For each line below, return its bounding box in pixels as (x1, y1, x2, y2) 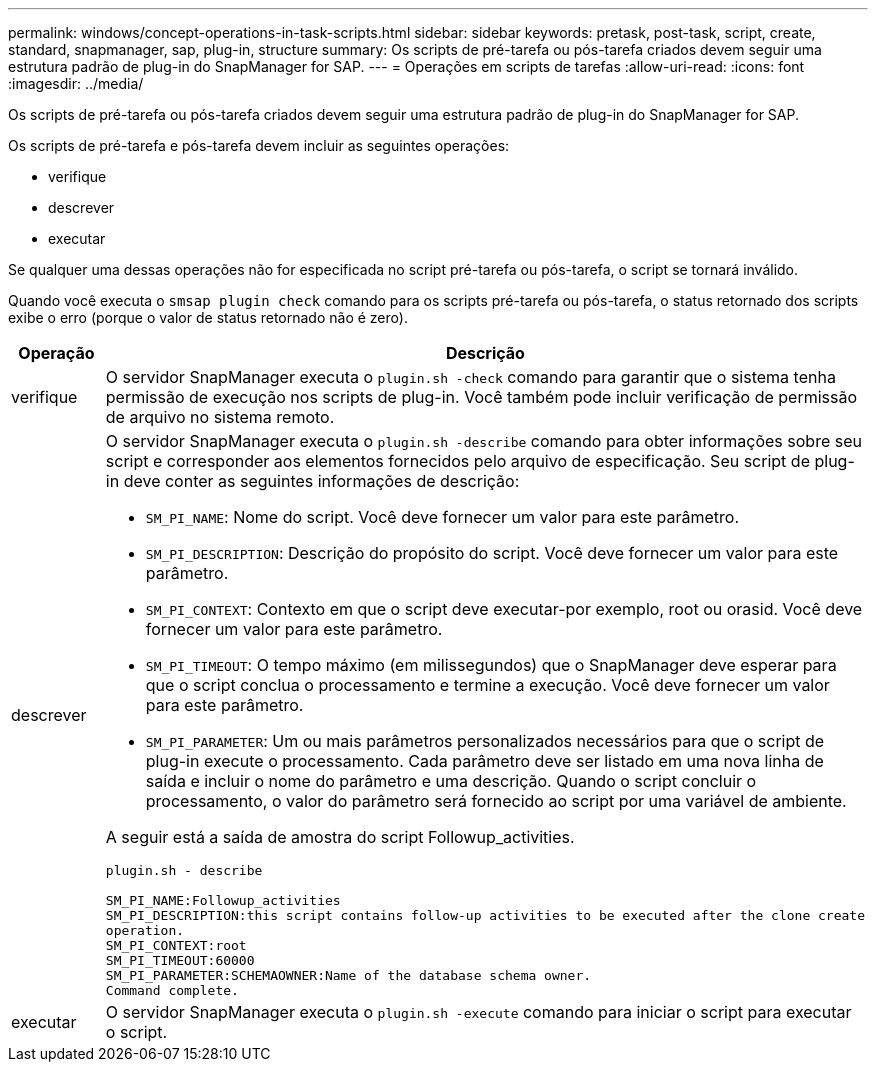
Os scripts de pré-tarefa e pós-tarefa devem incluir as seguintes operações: (8, 137, 510, 154)
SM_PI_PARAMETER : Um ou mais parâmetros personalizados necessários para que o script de (145, 731, 825, 751)
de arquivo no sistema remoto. (105, 407, 335, 427)
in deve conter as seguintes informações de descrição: (105, 471, 520, 491)
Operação (18, 343, 95, 363)
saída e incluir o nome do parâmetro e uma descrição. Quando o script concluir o (145, 771, 757, 791)
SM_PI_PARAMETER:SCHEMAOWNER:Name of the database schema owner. (105, 968, 592, 983)
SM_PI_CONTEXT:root (105, 938, 247, 953)
